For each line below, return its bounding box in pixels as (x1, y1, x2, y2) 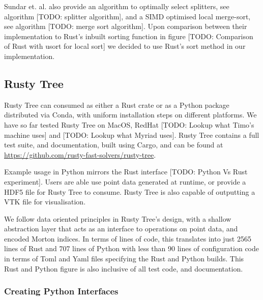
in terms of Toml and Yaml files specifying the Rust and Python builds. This (4, 253, 244, 264)
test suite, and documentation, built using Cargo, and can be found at (4, 139, 223, 150)
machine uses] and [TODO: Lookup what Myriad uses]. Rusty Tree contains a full (4, 129, 259, 140)
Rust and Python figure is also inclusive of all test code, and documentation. (4, 263, 243, 274)
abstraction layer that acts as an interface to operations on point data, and (4, 223, 238, 234)
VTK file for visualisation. (4, 196, 86, 207)
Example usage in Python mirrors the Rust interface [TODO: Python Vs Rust (4, 166, 248, 177)
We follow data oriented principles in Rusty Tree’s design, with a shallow (4, 213, 231, 224)
